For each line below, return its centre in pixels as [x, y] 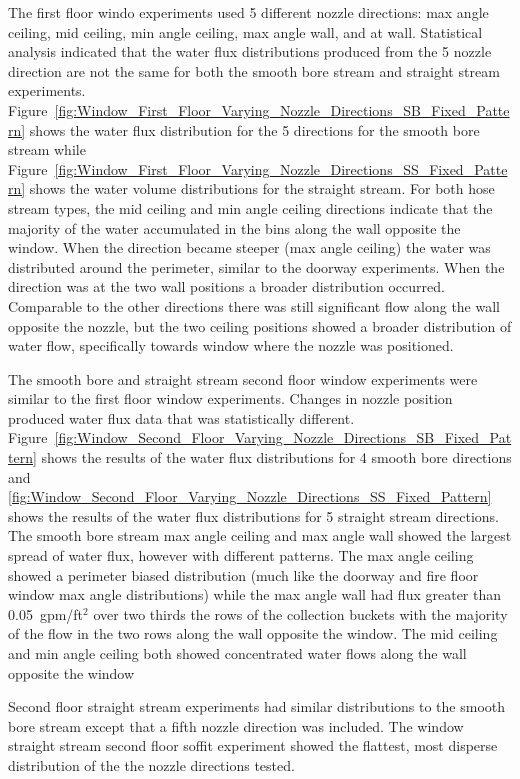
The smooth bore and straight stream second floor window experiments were [243, 378]
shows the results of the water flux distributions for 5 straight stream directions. [253, 515]
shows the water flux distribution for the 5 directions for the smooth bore [254, 129]
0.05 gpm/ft [46, 613]
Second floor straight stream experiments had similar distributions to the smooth [257, 706]
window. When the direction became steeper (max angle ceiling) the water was [249, 247]
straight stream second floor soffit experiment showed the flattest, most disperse [253, 745]
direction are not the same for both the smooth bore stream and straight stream [254, 70]
